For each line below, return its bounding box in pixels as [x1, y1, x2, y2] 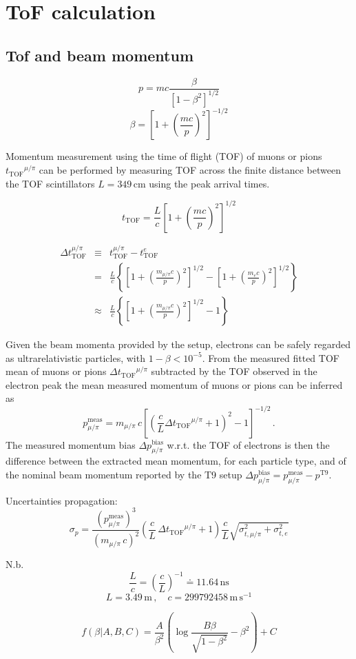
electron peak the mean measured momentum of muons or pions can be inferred [6, 377, 343, 392]
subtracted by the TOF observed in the [151, 364, 317, 378]
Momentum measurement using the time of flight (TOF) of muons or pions [6, 149, 322, 163]
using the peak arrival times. [149, 176, 270, 190]
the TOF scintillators [6, 176, 95, 190]
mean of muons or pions [6, 364, 107, 378]
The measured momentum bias [6, 437, 136, 452]
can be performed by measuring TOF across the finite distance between [39, 163, 341, 177]
